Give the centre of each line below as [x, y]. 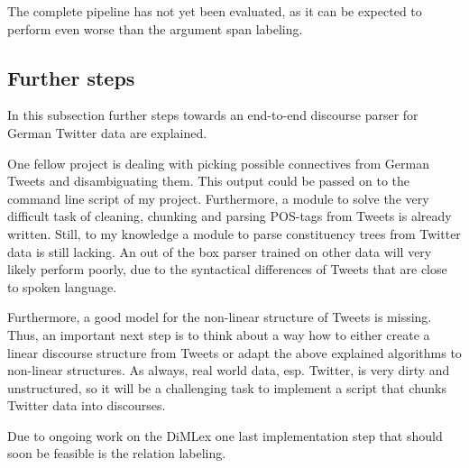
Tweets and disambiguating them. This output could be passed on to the [209, 181]
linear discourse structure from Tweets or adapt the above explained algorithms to [234, 352]
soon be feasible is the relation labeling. [117, 453]
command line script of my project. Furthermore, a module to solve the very [218, 198]
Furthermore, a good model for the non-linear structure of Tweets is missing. [220, 317]
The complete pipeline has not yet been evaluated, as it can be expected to [215, 11]
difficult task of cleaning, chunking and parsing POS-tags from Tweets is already [230, 216]
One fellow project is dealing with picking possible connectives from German [218, 163]
